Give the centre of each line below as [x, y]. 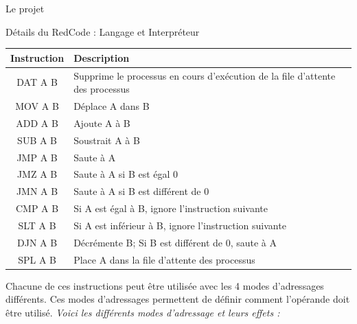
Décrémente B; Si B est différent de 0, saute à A [175, 242]
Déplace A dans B [112, 105]
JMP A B [37, 157]
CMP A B [37, 208]
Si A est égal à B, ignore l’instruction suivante [171, 208]
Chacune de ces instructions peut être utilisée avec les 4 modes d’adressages [165, 285]
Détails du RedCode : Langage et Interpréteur [103, 31]
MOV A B [37, 105]
